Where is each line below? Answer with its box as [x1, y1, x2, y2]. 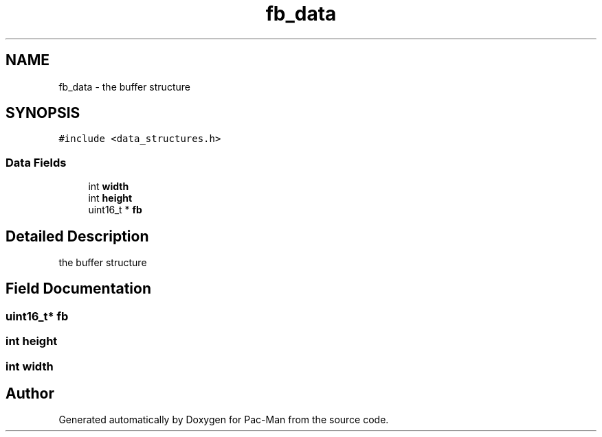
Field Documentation [5, 280, 151, 298]
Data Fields [5, 155, 67, 169]
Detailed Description [5, 227, 149, 245]
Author [5, 385, 54, 403]
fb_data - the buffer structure [58, 80, 190, 93]
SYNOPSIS [5, 104, 80, 122]
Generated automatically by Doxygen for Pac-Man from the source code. [58, 414, 389, 426]
